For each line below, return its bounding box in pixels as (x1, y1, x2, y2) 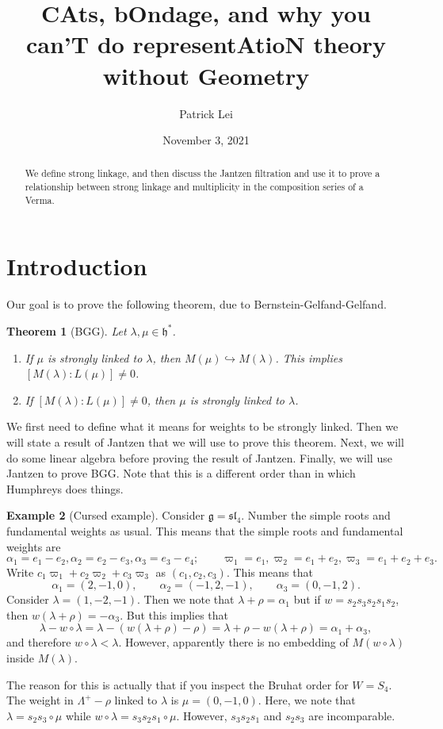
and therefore (6, 634, 71, 650)
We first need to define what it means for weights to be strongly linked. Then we (6, 418, 399, 435)
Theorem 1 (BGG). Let (6, 322, 127, 339)
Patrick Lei (179, 105, 233, 121)
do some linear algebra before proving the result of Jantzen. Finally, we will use (6, 449, 392, 466)
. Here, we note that (258, 692, 356, 708)
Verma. (25, 193, 55, 206)
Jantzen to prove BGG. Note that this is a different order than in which (6, 465, 356, 482)
